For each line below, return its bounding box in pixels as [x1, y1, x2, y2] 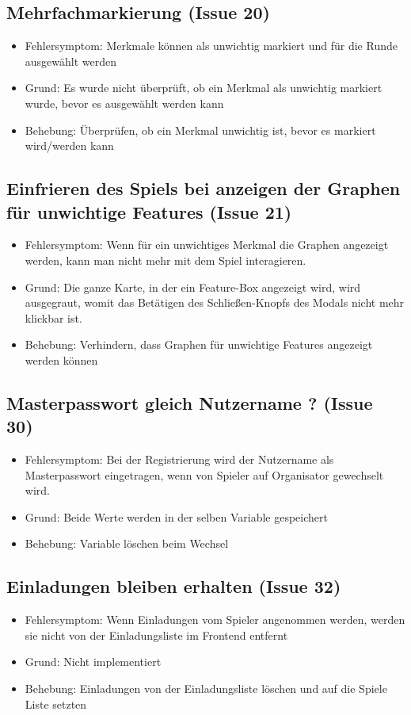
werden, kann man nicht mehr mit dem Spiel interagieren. [25, 251, 306, 268]
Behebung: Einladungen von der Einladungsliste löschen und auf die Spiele [25, 680, 387, 697]
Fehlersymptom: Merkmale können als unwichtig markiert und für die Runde [25, 37, 398, 54]
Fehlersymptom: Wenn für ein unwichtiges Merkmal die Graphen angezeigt [25, 236, 389, 253]
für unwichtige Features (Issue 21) [6, 199, 292, 224]
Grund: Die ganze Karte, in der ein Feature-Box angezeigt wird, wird [25, 278, 361, 295]
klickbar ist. [25, 309, 82, 326]
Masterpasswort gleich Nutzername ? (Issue [6, 390, 373, 415]
